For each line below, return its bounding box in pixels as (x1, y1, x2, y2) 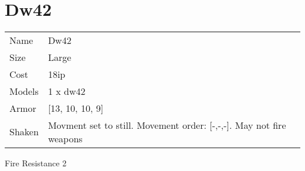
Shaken (9, 125, 39, 139)
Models (9, 84, 39, 98)
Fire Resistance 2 (5, 156, 67, 169)
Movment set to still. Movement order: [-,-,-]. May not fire (48, 118, 286, 132)
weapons (48, 131, 83, 145)
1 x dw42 (48, 84, 86, 98)
